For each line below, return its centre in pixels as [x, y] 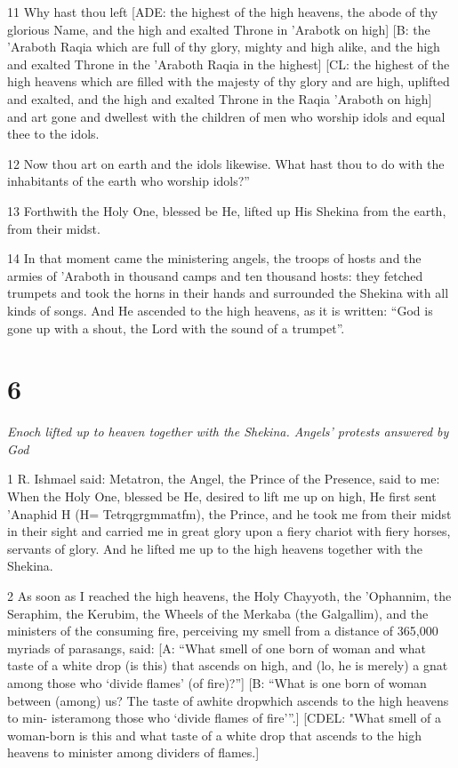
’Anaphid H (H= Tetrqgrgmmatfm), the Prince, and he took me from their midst [229, 513]
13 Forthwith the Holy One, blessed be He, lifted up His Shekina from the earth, [227, 210]
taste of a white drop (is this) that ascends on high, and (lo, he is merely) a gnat [228, 665]
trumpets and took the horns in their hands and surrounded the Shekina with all [228, 293]
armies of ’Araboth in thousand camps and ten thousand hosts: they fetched [215, 275]
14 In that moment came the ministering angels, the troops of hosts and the [214, 258]
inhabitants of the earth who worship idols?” [129, 181]
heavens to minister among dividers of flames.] [133, 752]
